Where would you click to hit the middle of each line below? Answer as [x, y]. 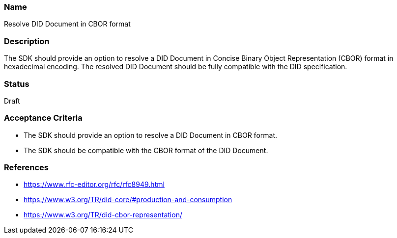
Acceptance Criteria [43, 118]
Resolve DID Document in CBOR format [67, 24]
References [26, 167]
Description [27, 41]
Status [17, 84]
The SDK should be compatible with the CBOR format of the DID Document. [146, 150]
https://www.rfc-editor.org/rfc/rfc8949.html [94, 185]
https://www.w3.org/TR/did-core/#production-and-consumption [128, 200]
